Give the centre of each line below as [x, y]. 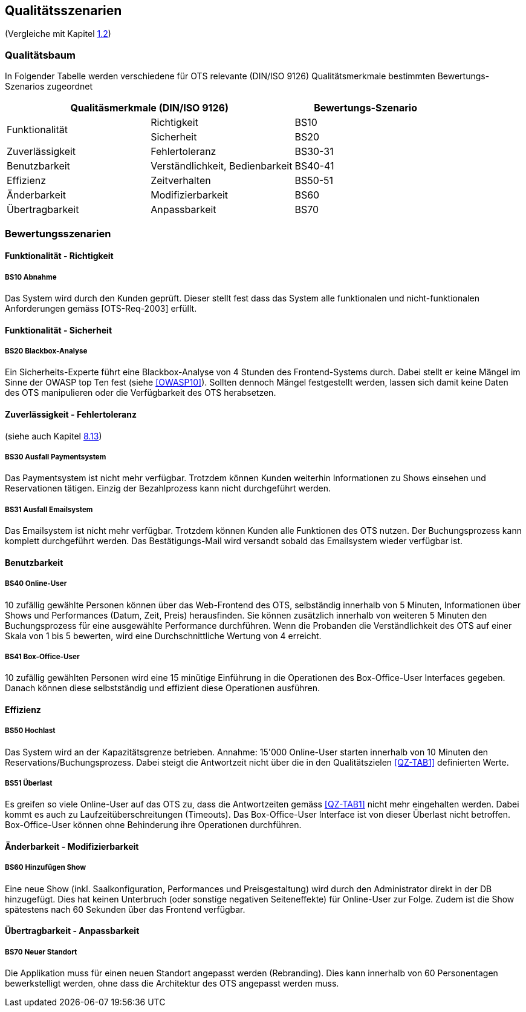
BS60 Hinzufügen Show [46, 868]
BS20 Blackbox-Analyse [46, 351]
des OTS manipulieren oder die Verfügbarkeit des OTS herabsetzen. [141, 393]
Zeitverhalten [181, 181]
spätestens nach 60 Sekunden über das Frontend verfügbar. [125, 909]
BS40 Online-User [36, 584]
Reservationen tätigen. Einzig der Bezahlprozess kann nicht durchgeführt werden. [168, 488]
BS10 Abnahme [31, 277]
